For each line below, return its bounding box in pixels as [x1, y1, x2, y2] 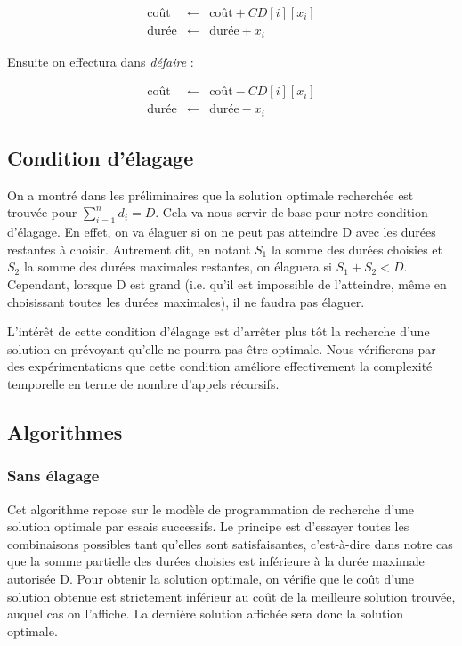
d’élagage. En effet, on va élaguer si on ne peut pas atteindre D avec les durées [7, 222, 436, 241]
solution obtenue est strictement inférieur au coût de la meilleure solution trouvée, [7, 586, 456, 605]
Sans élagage [7, 464, 100, 487]
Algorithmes [7, 417, 123, 445]
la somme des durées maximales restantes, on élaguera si [23, 257, 332, 276]
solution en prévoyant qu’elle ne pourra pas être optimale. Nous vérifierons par [7, 339, 436, 358]
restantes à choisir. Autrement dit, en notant [7, 239, 251, 258]
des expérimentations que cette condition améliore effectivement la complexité [7, 357, 433, 375]
